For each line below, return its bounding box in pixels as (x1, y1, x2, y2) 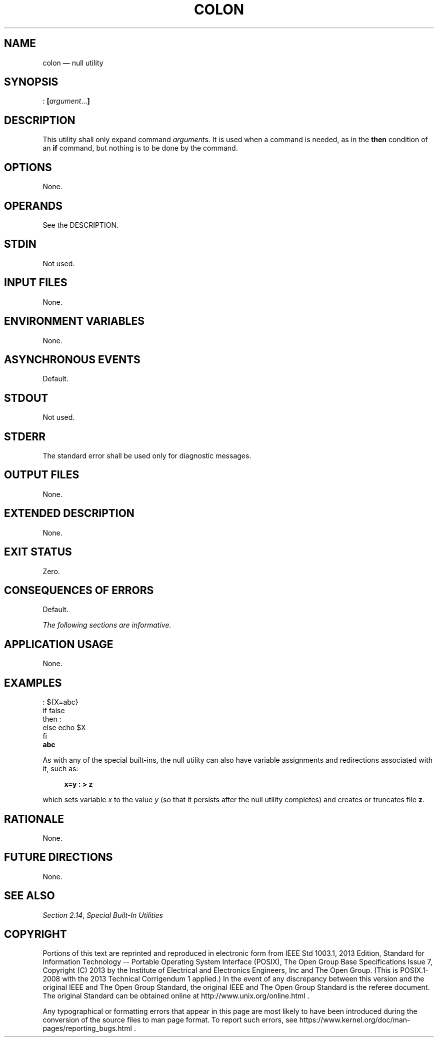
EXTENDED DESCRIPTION (4, 507, 134, 520)
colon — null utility (42, 58, 103, 67)
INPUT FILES (4, 276, 67, 289)
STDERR (4, 430, 46, 443)
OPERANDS (4, 199, 62, 212)
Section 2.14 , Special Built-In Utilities (42, 910, 163, 919)
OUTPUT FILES (4, 468, 79, 481)
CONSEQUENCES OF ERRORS (4, 584, 154, 597)
